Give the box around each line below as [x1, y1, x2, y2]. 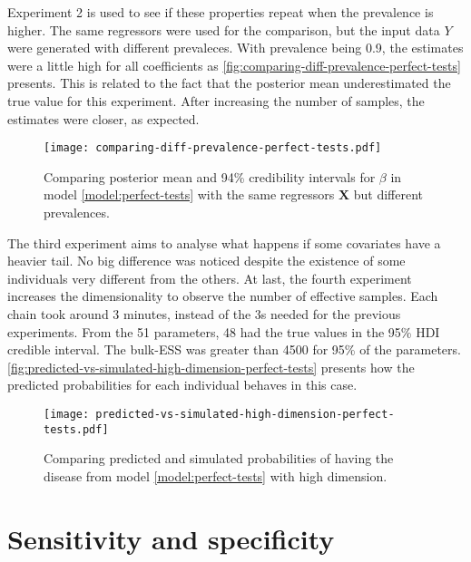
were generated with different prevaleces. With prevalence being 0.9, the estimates [7, 38, 464, 57]
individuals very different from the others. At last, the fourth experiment [7, 268, 412, 287]
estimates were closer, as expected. [7, 109, 200, 128]
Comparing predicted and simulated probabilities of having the [44, 449, 394, 468]
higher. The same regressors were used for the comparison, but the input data [7, 20, 440, 39]
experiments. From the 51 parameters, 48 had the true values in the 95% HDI [7, 322, 440, 341]
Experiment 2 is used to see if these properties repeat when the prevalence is [7, 3, 434, 21]
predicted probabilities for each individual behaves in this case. [7, 375, 358, 394]
